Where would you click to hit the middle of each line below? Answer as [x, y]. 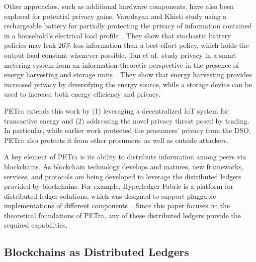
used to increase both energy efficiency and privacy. [82, 94]
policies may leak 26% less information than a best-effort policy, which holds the [127, 45]
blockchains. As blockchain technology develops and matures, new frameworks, [124, 166]
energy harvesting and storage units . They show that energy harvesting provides [128, 74]
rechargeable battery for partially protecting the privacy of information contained [128, 26]
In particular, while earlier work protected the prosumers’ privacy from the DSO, [128, 130]
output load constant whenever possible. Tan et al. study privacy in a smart [120, 55]
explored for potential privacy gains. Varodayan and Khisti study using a [115, 16]
